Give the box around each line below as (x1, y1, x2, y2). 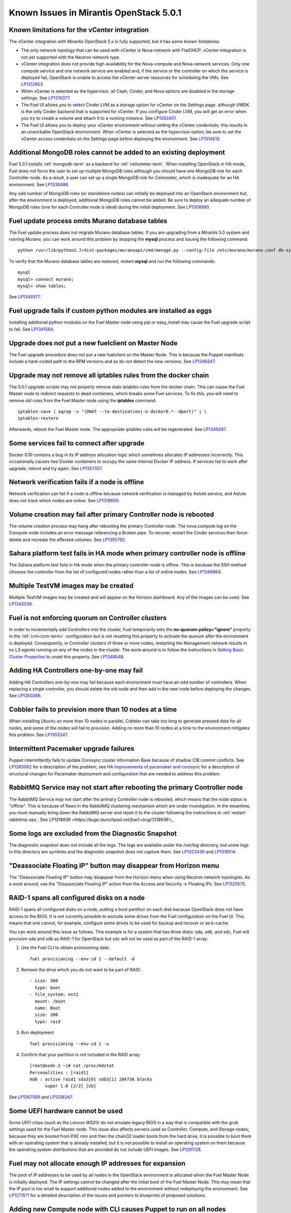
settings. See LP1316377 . (21, 95, 71, 101)
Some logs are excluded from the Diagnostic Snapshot (9, 829, 177, 837)
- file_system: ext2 (30, 992, 79, 997)
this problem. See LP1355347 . (9, 732, 68, 738)
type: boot (34, 985, 61, 990)
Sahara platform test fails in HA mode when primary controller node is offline (9, 549, 246, 557)
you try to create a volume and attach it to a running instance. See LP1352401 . (21, 115, 177, 121)
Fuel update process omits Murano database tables (9, 216, 167, 225)
